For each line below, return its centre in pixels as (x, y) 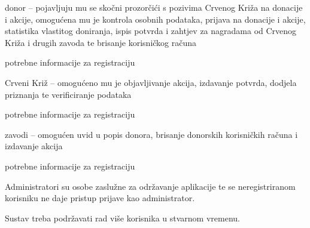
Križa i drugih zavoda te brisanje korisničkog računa (101, 42)
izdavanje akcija (34, 146)
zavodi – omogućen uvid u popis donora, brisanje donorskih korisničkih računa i (151, 134)
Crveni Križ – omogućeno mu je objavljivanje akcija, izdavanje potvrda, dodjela (151, 82)
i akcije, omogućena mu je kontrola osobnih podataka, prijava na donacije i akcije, (155, 19)
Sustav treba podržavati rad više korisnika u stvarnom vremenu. (122, 218)
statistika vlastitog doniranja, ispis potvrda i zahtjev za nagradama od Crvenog (151, 31)
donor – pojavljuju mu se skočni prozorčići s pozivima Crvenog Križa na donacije (154, 7)
